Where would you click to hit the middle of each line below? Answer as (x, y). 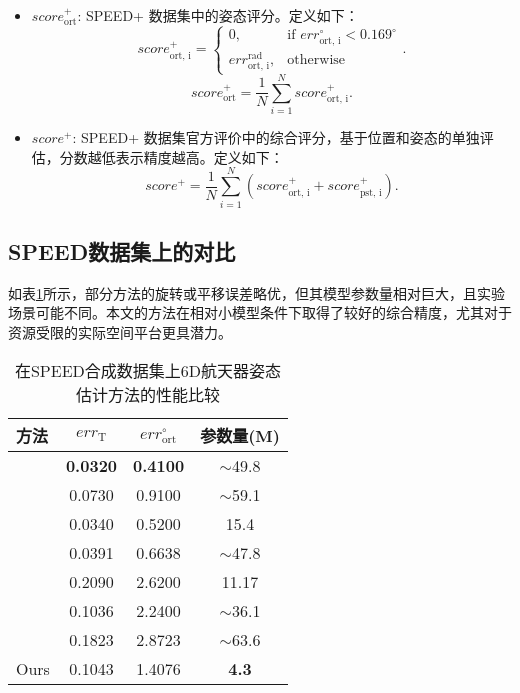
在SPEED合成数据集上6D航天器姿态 (147, 371)
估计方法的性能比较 (147, 395)
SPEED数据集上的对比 (122, 250)
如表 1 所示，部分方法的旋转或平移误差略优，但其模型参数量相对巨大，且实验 (256, 292)
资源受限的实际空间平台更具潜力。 (120, 331)
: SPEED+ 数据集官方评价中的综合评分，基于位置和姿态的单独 (276, 137)
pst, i (370, 192)
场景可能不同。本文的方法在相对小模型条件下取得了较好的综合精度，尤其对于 (260, 312)
